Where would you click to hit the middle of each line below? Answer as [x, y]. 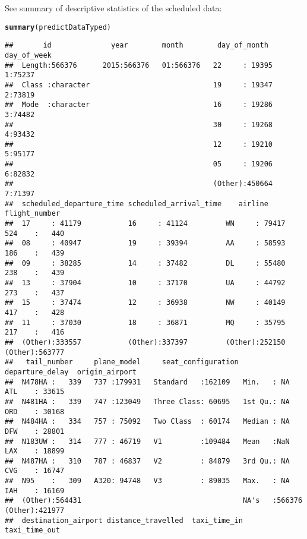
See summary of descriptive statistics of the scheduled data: [113, 8]
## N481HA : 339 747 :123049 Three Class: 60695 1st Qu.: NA [147, 401]
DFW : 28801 [35, 431]
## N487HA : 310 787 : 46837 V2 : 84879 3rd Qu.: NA [147, 461]
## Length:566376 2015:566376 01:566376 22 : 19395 [139, 65]
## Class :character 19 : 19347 [139, 85]
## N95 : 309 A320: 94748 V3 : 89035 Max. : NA [147, 481]
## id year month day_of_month [137, 45]
